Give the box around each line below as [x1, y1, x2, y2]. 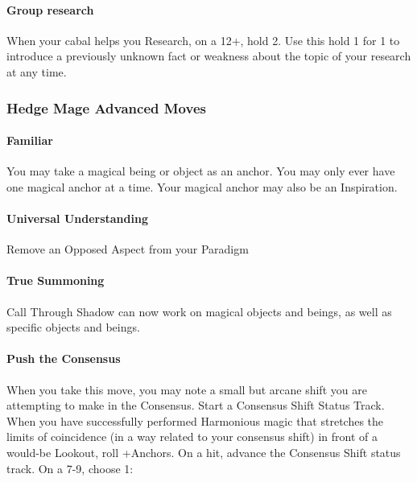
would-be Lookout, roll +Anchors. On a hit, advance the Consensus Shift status [6, 443, 401, 460]
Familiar [6, 132, 53, 149]
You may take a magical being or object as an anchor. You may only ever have [6, 163, 395, 179]
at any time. [6, 63, 67, 80]
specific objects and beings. [6, 319, 140, 336]
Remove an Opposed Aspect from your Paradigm [6, 241, 249, 257]
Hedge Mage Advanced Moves [6, 97, 206, 117]
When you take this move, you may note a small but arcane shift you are [6, 381, 367, 398]
